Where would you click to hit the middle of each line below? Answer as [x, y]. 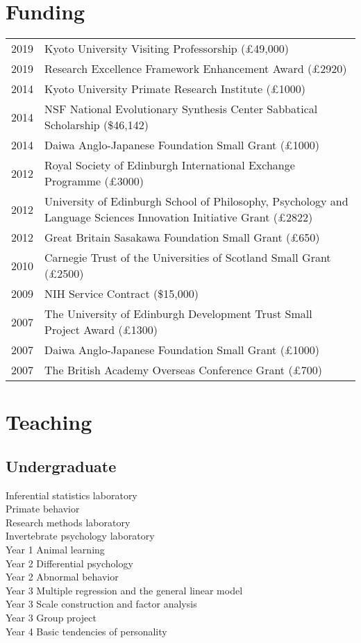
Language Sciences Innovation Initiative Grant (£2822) [179, 217]
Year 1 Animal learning [55, 550]
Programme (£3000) [94, 181]
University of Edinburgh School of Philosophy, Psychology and [196, 201]
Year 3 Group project [51, 618]
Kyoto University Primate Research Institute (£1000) [175, 89]
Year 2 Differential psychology [69, 563]
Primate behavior [43, 509]
